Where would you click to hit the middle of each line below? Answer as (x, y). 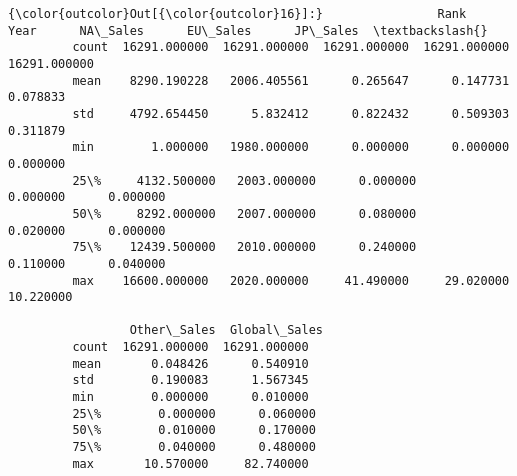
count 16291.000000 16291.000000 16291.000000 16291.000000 (291, 47)
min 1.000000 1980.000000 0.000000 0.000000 (291, 147)
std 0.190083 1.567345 (190, 380)
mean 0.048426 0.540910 (190, 363)
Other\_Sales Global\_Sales (226, 330)
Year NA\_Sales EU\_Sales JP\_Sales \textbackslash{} (248, 30)
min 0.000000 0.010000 (190, 397)
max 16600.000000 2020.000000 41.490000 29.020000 (291, 280)
